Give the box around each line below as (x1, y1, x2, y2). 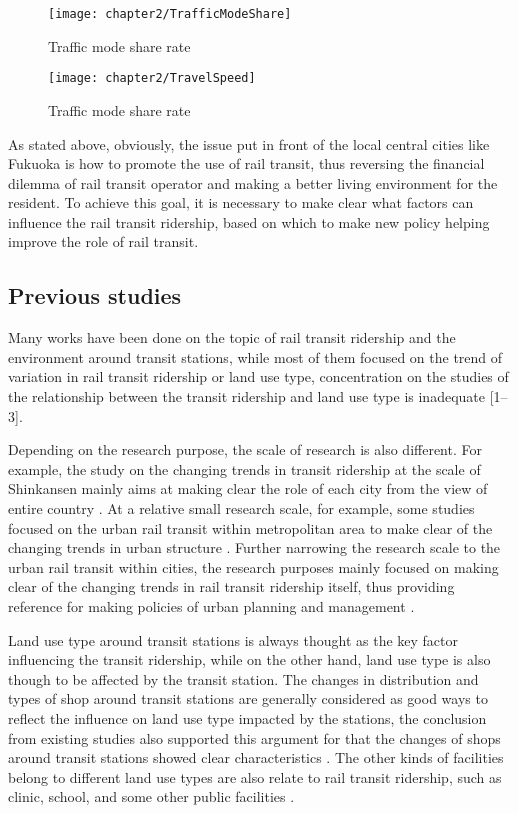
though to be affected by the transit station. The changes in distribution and (8, 668, 479, 689)
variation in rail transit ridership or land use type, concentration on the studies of (8, 366, 509, 387)
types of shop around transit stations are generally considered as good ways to (8, 688, 488, 709)
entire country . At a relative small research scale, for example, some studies (8, 498, 475, 519)
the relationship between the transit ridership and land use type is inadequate (8, 386, 485, 407)
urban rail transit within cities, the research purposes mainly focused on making (8, 556, 499, 577)
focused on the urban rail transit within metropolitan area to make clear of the (8, 517, 493, 538)
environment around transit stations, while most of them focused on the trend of (8, 346, 503, 367)
